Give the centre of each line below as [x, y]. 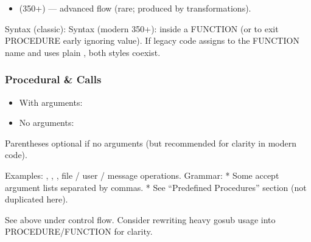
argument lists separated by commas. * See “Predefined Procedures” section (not [156, 187]
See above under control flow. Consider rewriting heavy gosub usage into [140, 219]
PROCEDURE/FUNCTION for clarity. [79, 231]
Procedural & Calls [53, 79]
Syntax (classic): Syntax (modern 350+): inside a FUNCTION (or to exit [142, 28]
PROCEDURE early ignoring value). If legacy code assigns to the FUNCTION [152, 40]
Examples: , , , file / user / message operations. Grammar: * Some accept [142, 175]
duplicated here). [37, 199]
